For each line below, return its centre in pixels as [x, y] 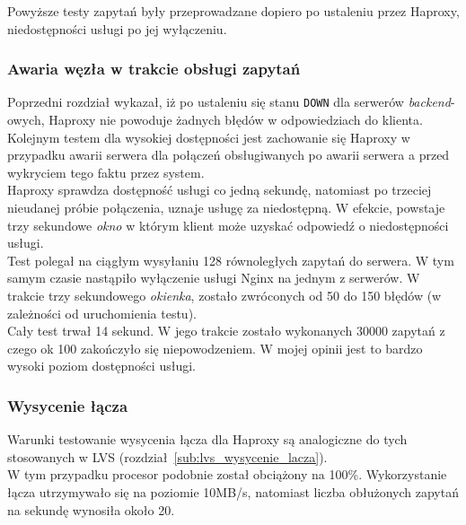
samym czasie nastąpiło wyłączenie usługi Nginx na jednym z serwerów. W [214, 278]
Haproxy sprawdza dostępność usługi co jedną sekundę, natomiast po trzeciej [220, 190]
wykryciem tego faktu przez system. [106, 172]
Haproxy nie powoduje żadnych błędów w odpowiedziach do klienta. [236, 120]
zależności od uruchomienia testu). [102, 313]
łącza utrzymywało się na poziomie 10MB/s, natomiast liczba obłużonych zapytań [233, 491]
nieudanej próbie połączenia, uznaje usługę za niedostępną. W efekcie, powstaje [226, 208]
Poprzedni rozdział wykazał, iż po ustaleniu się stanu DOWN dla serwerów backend [229, 102]
